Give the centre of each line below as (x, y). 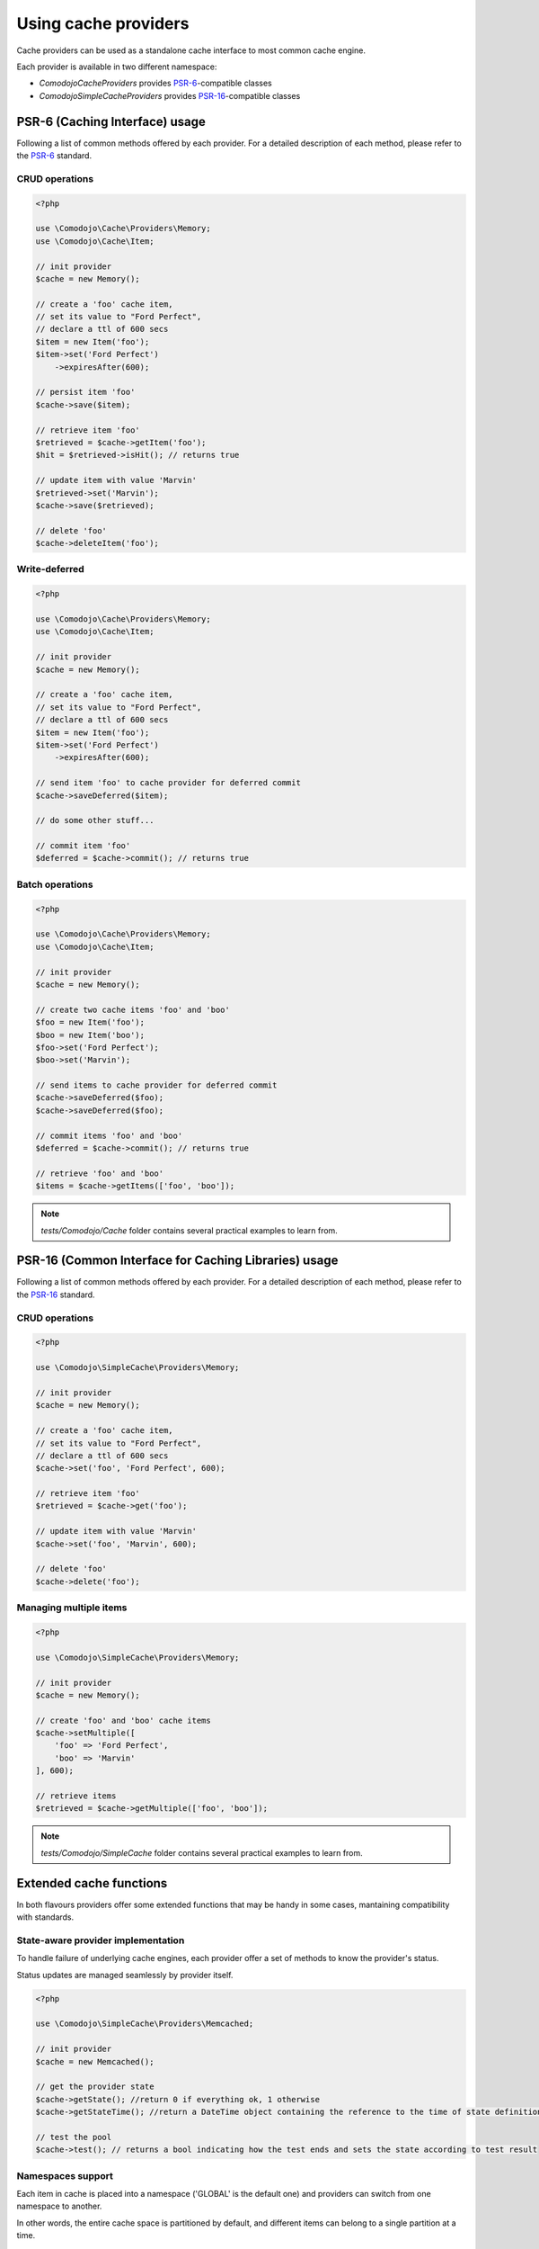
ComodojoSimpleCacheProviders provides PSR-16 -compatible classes (170, 95)
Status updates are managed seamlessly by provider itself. (125, 1975)
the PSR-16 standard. (56, 1295)
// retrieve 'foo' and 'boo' (100, 1173)
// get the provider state (95, 2087)
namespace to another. (59, 2206)
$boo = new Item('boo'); (90, 1035)
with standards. (45, 1917)
